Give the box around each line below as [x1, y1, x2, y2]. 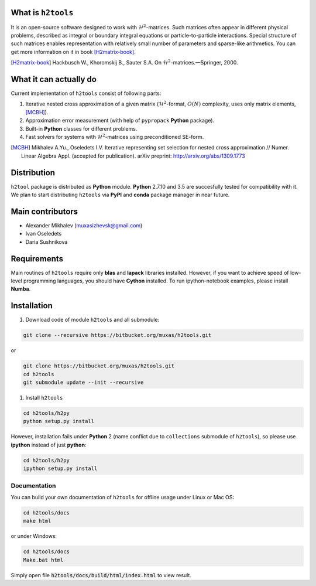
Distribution [11, 168, 56, 178]
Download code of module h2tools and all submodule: [25, 316, 160, 323]
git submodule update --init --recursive [23, 379, 144, 386]
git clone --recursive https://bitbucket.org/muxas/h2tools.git [23, 332, 212, 339]
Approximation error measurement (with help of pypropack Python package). [25, 117, 215, 124]
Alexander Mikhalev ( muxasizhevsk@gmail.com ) [25, 222, 143, 229]
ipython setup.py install [23, 465, 98, 472]
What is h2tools [11, 8, 74, 18]
